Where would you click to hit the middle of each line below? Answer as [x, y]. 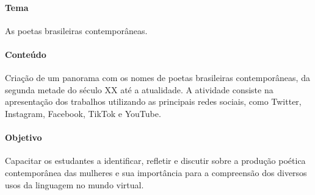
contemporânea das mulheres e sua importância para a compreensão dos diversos [156, 172]
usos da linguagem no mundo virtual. [74, 184]
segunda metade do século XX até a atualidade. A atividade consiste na [139, 89]
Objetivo [24, 137]
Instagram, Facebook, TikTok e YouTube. [83, 113]
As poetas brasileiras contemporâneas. [76, 30]
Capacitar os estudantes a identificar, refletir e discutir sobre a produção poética [155, 161]
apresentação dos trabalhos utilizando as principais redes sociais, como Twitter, [153, 101]
